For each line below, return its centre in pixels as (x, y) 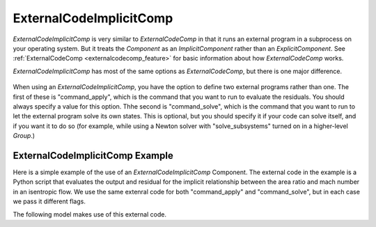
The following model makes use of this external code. (90, 214)
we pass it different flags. (49, 201)
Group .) (24, 136)
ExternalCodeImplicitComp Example (93, 156)
